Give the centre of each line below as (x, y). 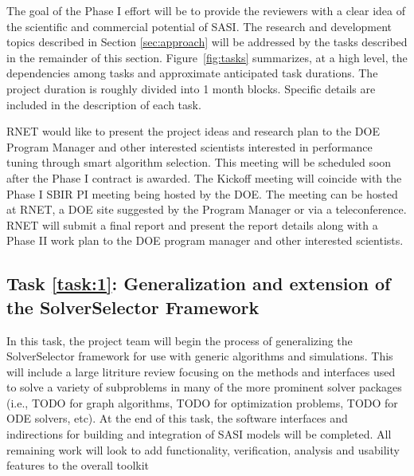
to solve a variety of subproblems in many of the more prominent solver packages (204, 387)
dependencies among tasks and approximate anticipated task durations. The (192, 73)
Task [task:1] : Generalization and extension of (199, 283)
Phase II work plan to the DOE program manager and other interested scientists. (205, 240)
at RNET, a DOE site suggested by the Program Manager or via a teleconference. (207, 209)
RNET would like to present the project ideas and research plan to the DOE (193, 131)
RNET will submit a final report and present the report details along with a (192, 224)
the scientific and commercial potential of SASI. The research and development (199, 26)
